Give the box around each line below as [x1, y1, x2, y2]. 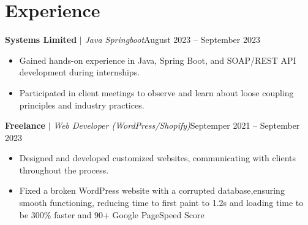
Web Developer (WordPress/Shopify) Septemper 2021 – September [53, 119, 300, 132]
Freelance [5, 119, 45, 132]
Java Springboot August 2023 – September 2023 [85, 33, 260, 46]
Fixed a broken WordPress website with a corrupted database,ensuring [19, 184, 285, 197]
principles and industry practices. [19, 98, 145, 111]
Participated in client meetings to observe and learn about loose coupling [19, 86, 294, 99]
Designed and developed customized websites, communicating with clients [19, 151, 296, 164]
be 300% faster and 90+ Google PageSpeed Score [19, 208, 205, 221]
